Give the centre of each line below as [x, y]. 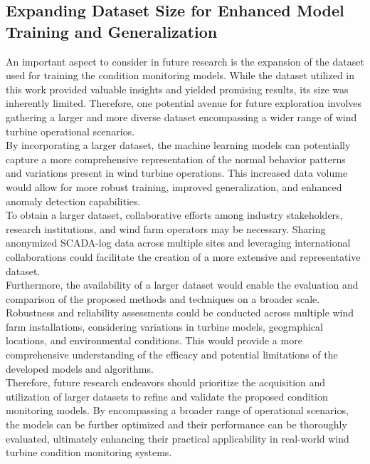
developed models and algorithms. [80, 368]
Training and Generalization [112, 31]
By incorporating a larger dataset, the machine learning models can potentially [178, 145]
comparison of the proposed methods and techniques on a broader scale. [163, 298]
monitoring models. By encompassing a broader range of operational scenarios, [177, 410]
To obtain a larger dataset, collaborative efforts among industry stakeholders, [174, 215]
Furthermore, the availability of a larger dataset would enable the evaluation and [182, 285]
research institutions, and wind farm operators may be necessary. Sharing [166, 228]
